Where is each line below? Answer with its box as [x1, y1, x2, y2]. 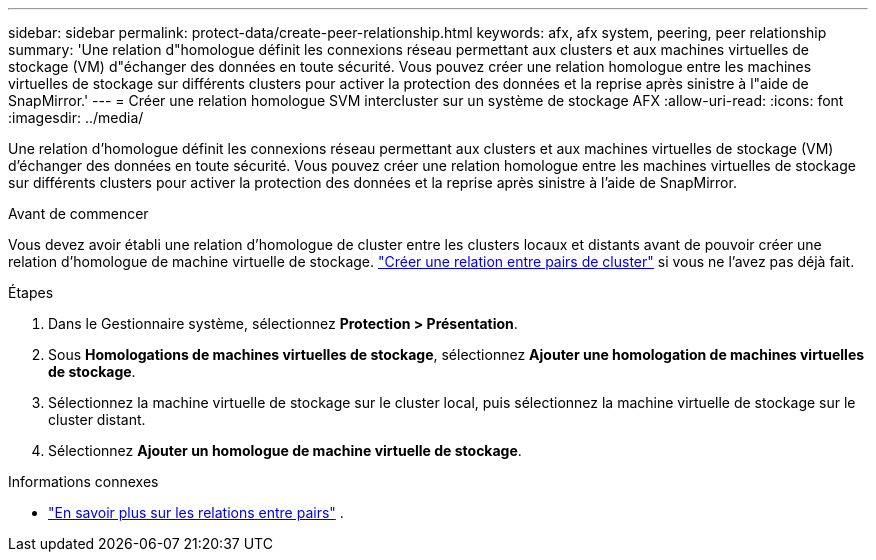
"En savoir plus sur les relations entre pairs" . [48, 504, 344, 521]
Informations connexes [8, 473, 159, 490]
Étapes [8, 284, 54, 301]
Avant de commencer [8, 205, 149, 222]
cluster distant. [48, 411, 146, 428]
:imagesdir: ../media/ [8, 109, 144, 126]
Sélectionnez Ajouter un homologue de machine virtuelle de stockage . [48, 442, 522, 459]
